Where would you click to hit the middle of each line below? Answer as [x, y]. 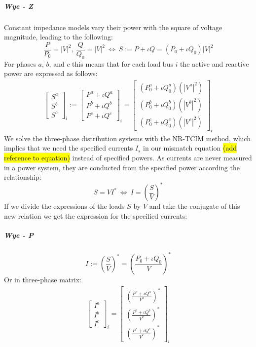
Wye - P [19, 235]
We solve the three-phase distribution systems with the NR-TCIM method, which [128, 138]
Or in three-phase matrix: [43, 280]
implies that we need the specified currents [69, 148]
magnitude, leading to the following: [58, 37]
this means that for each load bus [123, 63]
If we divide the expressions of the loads [64, 206]
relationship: [23, 177]
